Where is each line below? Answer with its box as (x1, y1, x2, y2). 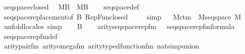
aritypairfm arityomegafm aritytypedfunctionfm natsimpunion (4, 40, 200, 51)
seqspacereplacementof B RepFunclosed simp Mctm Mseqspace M (4, 11, 241, 21)
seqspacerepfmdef (4, 30, 58, 41)
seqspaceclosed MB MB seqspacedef (4, 1, 139, 11)
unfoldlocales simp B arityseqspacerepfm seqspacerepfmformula (4, 21, 235, 31)
